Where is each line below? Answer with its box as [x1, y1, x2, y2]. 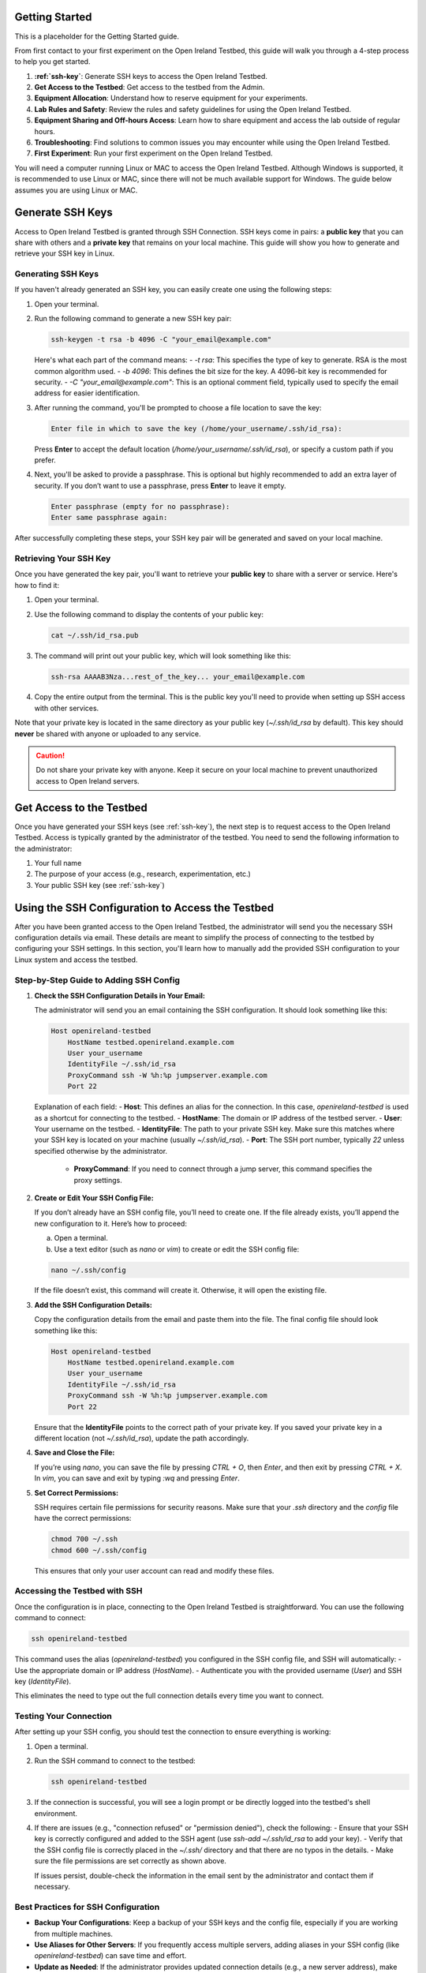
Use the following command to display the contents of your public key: [34, 609, 264, 619]
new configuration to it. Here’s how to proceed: [34, 1219, 187, 1228]
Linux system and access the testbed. [14, 955, 138, 964]
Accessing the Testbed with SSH [14, 1586, 143, 1597]
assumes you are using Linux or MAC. [14, 185, 138, 195]
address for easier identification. [34, 388, 140, 398]
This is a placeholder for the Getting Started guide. [14, 32, 179, 41]
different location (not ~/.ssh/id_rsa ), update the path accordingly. [34, 1433, 249, 1443]
